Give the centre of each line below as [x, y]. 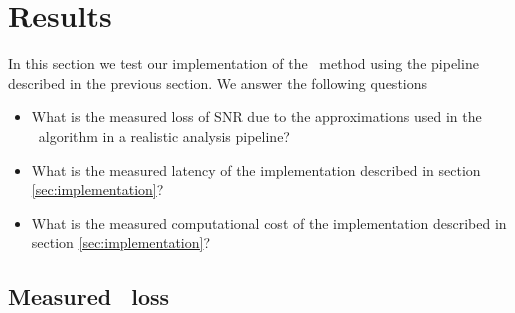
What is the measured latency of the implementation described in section [256, 169]
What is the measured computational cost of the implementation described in [269, 222]
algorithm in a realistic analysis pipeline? [164, 135]
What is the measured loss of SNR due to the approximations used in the [256, 116]
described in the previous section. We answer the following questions [218, 82]
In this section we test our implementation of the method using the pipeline [243, 63]
